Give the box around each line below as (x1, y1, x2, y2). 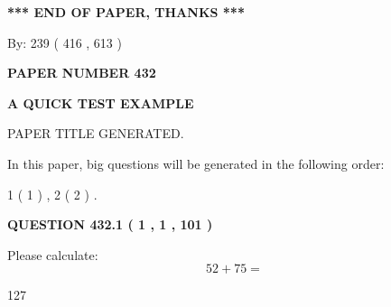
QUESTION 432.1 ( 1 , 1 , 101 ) (7, 215, 213, 234)
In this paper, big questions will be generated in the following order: (7, 153, 385, 172)
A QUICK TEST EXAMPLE (7, 93, 194, 112)
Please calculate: (7, 245, 98, 264)
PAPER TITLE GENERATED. (7, 124, 184, 143)
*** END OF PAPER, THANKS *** (7, 3, 245, 21)
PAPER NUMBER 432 (7, 63, 156, 82)
